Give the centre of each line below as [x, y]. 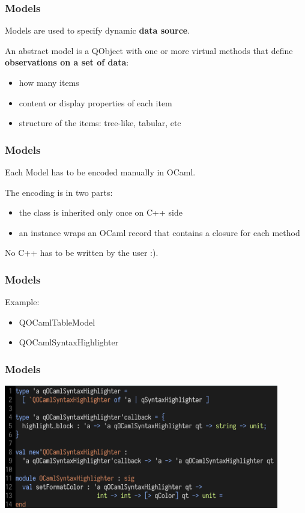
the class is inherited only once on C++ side [101, 212]
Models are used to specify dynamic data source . [98, 30]
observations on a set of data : [67, 62]
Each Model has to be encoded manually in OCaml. [100, 172]
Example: [22, 302]
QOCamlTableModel [57, 322]
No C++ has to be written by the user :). [82, 253]
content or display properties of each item [95, 102]
